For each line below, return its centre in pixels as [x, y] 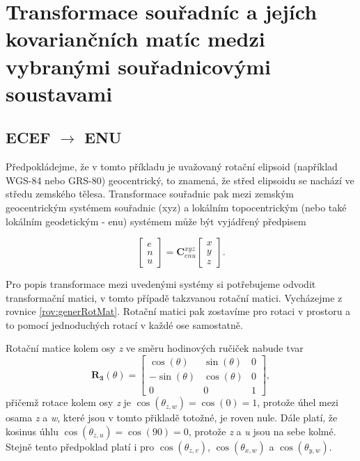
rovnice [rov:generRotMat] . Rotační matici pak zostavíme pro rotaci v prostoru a [178, 311]
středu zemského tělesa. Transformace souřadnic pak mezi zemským [150, 194]
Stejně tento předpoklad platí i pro [80, 446]
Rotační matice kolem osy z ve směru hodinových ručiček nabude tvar [155, 348]
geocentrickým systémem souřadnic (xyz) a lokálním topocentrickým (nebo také [176, 207]
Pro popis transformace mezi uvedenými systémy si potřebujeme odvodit [161, 284]
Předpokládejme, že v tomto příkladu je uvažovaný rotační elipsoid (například [172, 167]
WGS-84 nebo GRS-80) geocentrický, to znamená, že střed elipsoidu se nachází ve [180, 180]
